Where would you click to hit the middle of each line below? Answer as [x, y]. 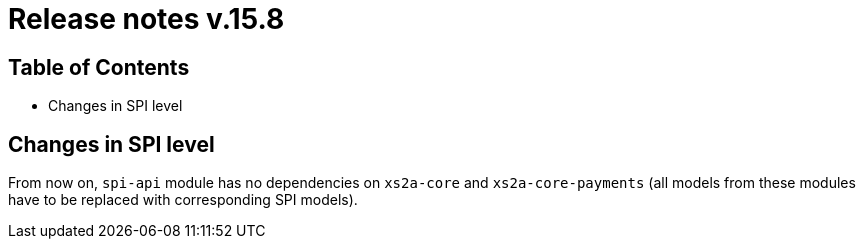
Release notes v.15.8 [146, 19]
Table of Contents [99, 67]
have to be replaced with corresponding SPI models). [183, 200]
